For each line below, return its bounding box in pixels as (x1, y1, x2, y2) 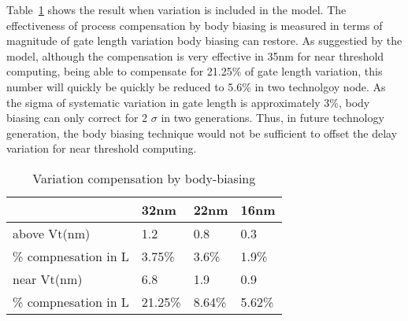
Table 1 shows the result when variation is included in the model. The (6, 2, 347, 17)
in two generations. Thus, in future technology (161, 109, 384, 126)
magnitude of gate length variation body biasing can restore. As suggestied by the (6, 32, 402, 49)
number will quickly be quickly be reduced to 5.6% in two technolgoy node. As (6, 78, 386, 94)
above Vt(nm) (13, 223, 91, 242)
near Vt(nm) (13, 269, 83, 288)
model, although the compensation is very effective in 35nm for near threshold (6, 47, 384, 64)
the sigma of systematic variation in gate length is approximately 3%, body (6, 94, 370, 110)
